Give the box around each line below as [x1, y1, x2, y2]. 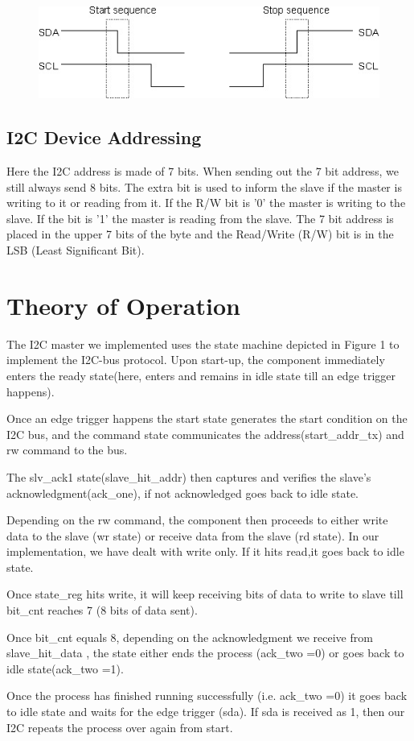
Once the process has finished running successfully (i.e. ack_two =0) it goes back [6, 687, 408, 704]
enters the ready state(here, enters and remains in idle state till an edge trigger [6, 366, 396, 383]
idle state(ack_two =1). [6, 660, 124, 677]
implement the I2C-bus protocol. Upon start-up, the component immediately [6, 351, 385, 368]
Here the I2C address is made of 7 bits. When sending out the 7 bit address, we [6, 163, 399, 180]
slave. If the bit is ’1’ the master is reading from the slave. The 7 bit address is [6, 209, 394, 226]
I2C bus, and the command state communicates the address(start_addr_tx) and [6, 425, 404, 442]
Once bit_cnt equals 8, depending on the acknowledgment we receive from [6, 628, 373, 645]
